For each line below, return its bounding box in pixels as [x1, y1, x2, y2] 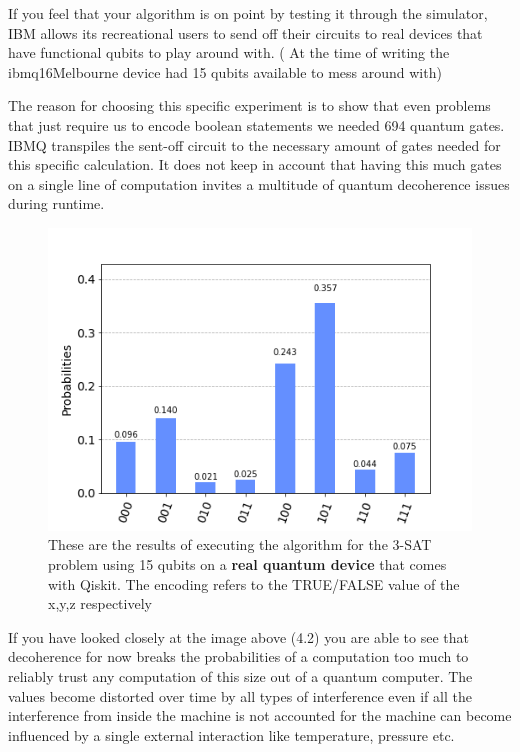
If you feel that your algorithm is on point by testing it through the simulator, [8, 3, 488, 23]
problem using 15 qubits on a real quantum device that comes [48, 553, 447, 574]
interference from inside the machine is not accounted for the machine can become [8, 705, 512, 726]
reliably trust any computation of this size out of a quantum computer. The [8, 665, 473, 686]
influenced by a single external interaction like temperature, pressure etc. [8, 724, 455, 745]
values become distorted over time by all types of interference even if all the [8, 685, 472, 706]
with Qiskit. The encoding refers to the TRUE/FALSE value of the [48, 573, 460, 594]
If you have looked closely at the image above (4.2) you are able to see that [8, 626, 469, 647]
